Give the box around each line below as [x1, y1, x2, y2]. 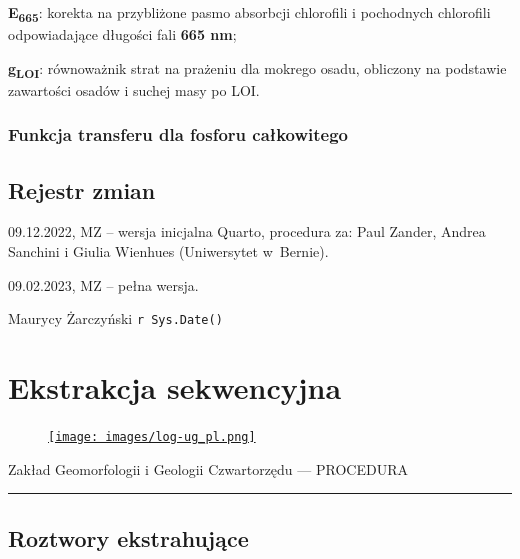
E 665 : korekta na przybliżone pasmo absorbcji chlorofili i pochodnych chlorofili [8, 2, 491, 25]
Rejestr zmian [8, 174, 156, 205]
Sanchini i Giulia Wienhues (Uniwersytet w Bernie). [8, 241, 329, 262]
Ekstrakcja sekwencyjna [8, 367, 342, 408]
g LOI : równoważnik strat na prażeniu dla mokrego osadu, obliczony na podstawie [8, 57, 507, 81]
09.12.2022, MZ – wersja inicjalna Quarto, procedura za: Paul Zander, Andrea [8, 221, 486, 242]
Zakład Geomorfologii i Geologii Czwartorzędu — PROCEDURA [8, 458, 408, 479]
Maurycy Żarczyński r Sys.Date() [8, 308, 223, 329]
